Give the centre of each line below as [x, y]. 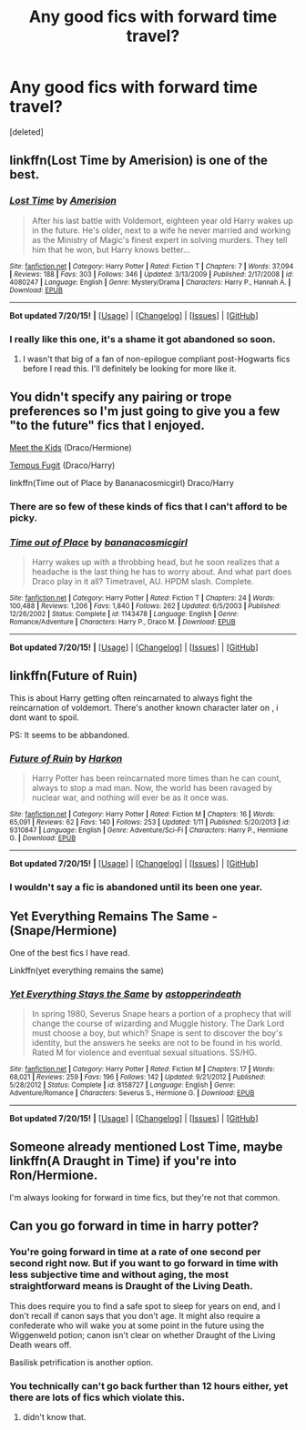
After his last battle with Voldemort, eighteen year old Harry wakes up [162, 220]
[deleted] [26, 132]
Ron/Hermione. [54, 1176]
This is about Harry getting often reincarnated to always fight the [131, 697]
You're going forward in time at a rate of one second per [135, 1252]
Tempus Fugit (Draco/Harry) [62, 465]
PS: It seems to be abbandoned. [70, 735]
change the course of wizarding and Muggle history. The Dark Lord [158, 1024]
